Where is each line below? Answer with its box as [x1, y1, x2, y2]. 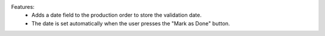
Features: [11, 4, 35, 10]
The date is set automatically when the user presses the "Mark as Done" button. [31, 19, 231, 27]
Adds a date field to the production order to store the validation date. [31, 12, 202, 19]
